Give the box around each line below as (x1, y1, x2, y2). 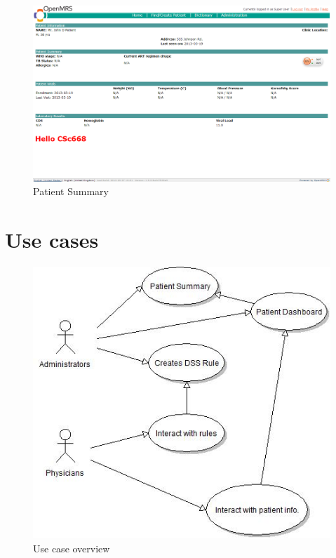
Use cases (5, 225, 99, 253)
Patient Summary (33, 184, 109, 199)
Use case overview (33, 540, 110, 555)
